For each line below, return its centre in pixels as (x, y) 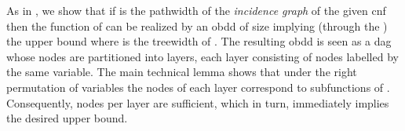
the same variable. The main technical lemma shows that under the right (182, 72)
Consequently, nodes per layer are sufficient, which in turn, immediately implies (198, 102)
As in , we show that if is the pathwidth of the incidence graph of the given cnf (196, 10)
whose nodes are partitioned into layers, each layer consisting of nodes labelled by (202, 56)
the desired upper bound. (67, 118)
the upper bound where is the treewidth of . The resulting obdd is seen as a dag (199, 41)
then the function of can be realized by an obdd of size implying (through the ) (197, 25)
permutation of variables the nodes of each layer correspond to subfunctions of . (198, 87)
